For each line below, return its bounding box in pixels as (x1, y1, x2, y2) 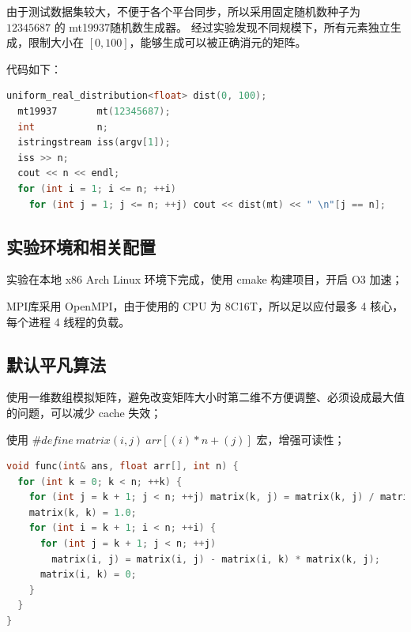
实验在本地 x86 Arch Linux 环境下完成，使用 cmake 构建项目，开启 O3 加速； (6, 271, 403, 288)
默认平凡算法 (6, 352, 106, 376)
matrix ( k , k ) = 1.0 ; (28, 506, 137, 518)
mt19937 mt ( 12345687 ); (17, 105, 171, 117)
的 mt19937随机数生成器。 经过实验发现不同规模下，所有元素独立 (54, 18, 390, 35)
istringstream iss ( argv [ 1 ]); (17, 137, 171, 149)
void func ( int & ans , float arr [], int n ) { (6, 461, 239, 472)
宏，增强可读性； (256, 431, 345, 447)
